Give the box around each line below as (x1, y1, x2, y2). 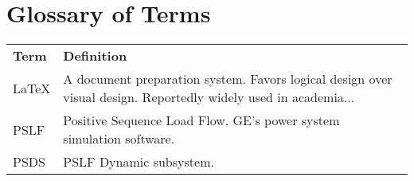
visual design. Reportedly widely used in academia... (63, 88, 355, 107)
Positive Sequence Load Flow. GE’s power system (63, 111, 340, 130)
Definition (63, 46, 127, 65)
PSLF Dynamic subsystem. (63, 152, 214, 171)
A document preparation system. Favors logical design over (63, 69, 393, 89)
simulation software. (63, 129, 175, 148)
